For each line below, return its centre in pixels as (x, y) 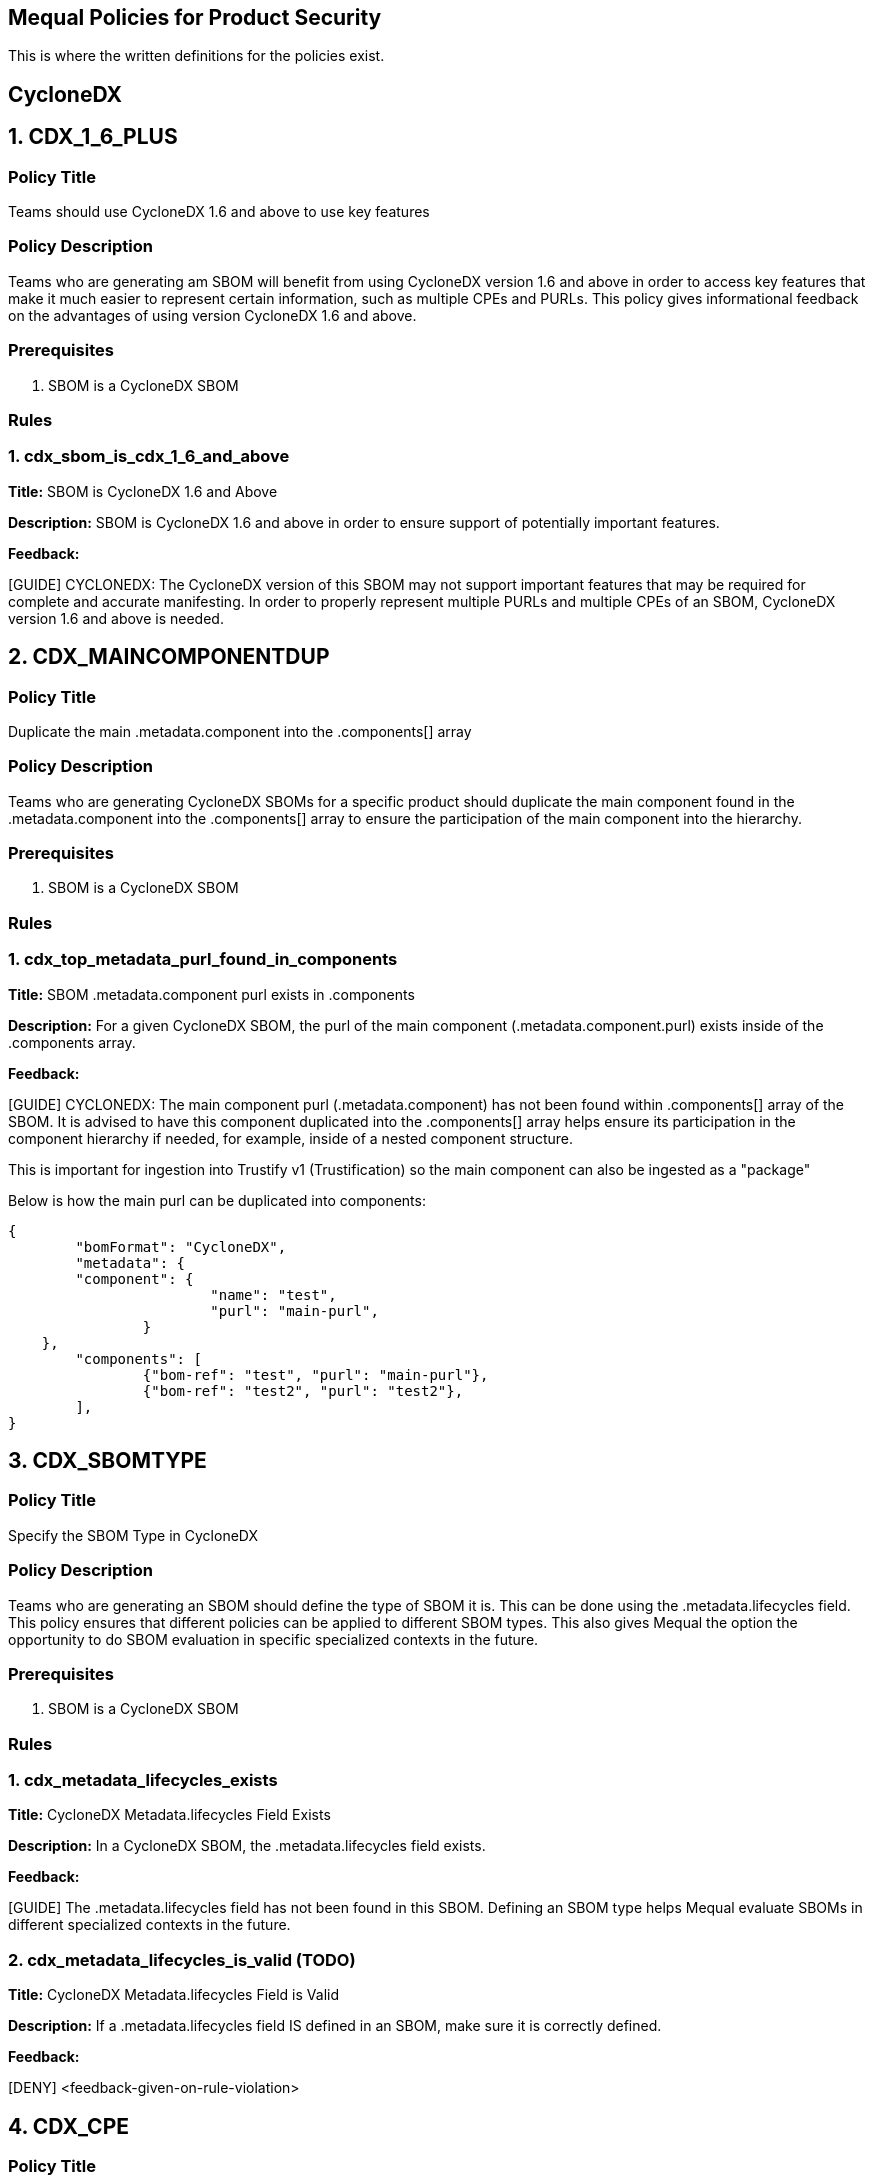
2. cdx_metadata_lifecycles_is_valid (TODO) (182, 1959)
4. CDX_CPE (68, 2126)
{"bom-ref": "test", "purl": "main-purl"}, (315, 1374)
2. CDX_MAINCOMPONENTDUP (169, 657)
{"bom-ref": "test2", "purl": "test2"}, (303, 1390)
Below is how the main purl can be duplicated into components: (217, 1200)
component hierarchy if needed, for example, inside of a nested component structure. (291, 1138)
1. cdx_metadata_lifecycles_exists (143, 1780)
